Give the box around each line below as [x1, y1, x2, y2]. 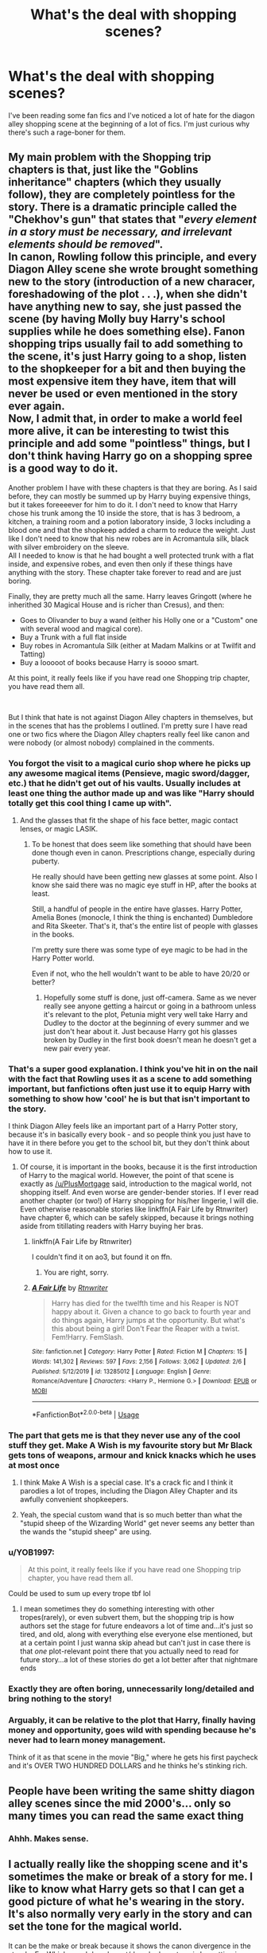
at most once [8, 1459, 60, 1470]
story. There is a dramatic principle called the [8, 201, 237, 214]
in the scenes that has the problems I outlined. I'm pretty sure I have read [8, 721, 248, 730]
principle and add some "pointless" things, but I [8, 436, 250, 451]
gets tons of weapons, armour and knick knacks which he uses [8, 1450, 257, 1461]
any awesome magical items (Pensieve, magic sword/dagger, [8, 767, 250, 778]
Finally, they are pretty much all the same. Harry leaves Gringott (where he [8, 591, 253, 601]
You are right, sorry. [43, 1268, 109, 1278]
